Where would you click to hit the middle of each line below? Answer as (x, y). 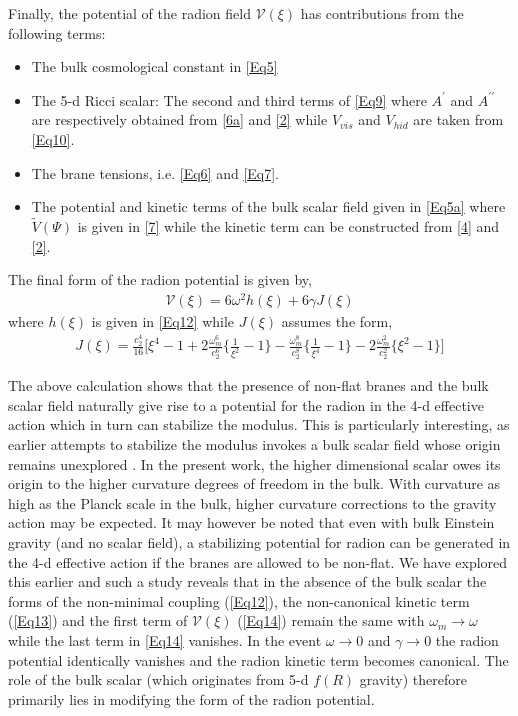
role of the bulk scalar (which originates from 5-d (158, 679)
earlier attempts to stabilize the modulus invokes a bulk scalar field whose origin (254, 444)
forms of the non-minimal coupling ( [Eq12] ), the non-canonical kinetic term (239, 600)
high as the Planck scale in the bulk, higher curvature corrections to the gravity (252, 502)
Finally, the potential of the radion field (129, 13)
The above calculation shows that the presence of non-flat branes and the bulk (248, 385)
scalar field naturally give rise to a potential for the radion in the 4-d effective (246, 404)
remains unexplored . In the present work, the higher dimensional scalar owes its (254, 463)
